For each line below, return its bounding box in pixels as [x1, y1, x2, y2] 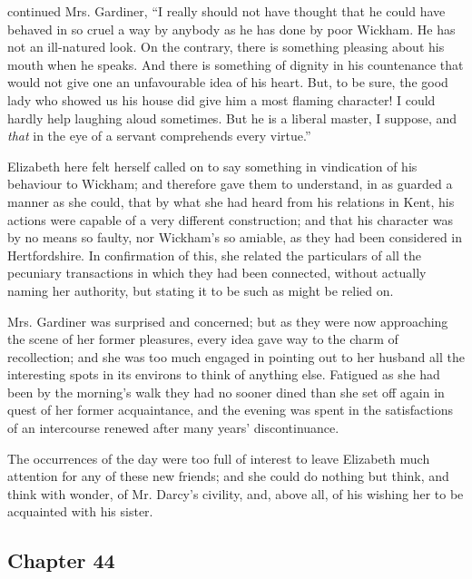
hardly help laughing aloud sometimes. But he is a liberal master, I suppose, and [7, 108, 457, 127]
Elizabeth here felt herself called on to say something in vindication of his [7, 156, 418, 175]
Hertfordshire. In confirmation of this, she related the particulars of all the [7, 245, 422, 264]
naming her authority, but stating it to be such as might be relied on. [7, 280, 394, 299]
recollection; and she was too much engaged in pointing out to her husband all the [7, 347, 465, 366]
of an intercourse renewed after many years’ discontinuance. [7, 418, 339, 437]
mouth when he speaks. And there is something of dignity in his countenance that [7, 54, 464, 74]
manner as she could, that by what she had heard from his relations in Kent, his [7, 191, 455, 211]
